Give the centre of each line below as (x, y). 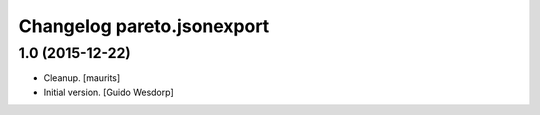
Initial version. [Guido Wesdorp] (108, 92)
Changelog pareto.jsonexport (144, 26)
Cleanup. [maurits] (82, 78)
